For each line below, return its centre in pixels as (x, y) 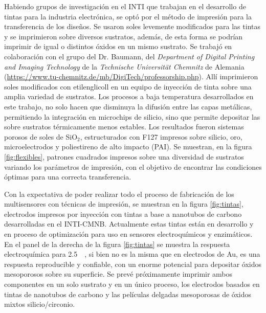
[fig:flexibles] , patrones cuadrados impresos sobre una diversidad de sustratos (124, 156)
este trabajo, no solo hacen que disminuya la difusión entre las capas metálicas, (128, 106)
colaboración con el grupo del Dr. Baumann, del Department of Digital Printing (129, 56)
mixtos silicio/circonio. (40, 304)
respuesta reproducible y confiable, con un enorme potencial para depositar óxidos (133, 264)
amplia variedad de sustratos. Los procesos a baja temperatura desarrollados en (129, 96)
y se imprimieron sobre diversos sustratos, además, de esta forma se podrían (124, 36)
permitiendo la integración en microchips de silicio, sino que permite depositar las (132, 116)
